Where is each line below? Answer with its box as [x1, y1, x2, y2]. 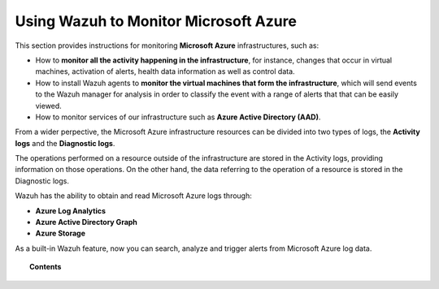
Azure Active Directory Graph [35, 218, 138, 227]
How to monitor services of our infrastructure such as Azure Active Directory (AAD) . [35, 112, 321, 122]
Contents [29, 262, 62, 272]
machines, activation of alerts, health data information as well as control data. [35, 67, 296, 76]
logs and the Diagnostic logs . [15, 138, 115, 148]
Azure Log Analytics [35, 205, 106, 215]
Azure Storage [35, 228, 85, 239]
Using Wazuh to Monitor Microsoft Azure [15, 12, 297, 30]
